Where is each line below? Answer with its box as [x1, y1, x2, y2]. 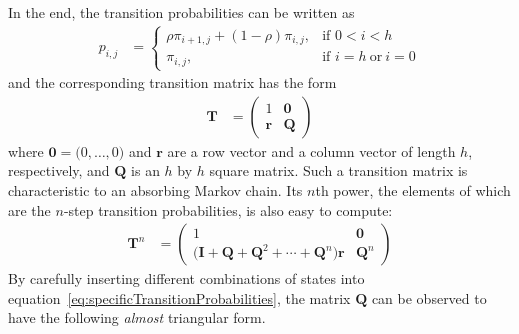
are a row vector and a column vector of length [167, 140, 456, 161]
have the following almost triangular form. [8, 307, 266, 328]
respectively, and [8, 160, 110, 181]
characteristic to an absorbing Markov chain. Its [8, 179, 303, 200]
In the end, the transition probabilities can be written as [8, 2, 355, 22]
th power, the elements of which [315, 179, 511, 200]
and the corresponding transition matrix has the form [8, 72, 337, 93]
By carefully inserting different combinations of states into [8, 268, 365, 289]
